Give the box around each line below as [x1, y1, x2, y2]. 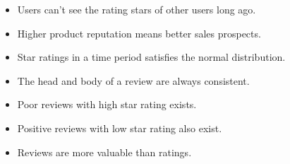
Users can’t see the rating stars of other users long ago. [17, 2, 256, 16]
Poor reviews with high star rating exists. [17, 97, 197, 112]
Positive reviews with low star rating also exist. [17, 120, 222, 135]
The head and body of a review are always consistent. [17, 73, 250, 88]
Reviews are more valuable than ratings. [17, 144, 192, 159]
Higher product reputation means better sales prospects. [17, 25, 261, 40]
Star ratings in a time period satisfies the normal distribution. [17, 49, 286, 64]
